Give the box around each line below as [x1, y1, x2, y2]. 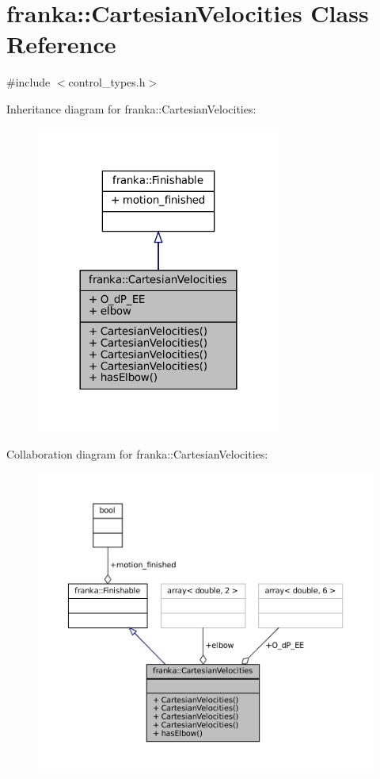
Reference [6, 28, 116, 60]
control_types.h [68, 74, 146, 90]
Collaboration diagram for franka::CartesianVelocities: [6, 445, 268, 462]
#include [6, 74, 51, 90]
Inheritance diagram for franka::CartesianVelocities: [6, 100, 256, 117]
